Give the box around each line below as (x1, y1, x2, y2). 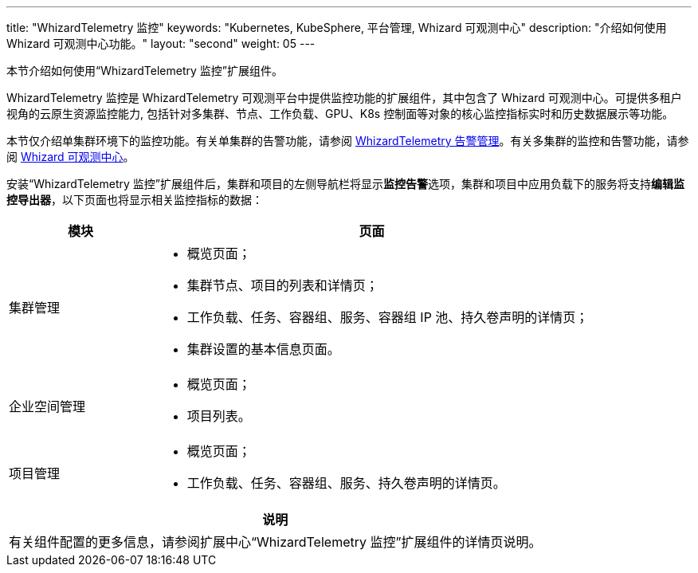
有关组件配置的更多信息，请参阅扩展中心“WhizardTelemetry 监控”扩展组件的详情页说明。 (9, 534, 542, 550)
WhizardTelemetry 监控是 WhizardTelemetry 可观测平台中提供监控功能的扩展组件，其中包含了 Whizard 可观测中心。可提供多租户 (6, 91, 682, 104)
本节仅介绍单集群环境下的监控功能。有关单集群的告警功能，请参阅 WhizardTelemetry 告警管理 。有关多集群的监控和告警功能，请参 (6, 134, 689, 147)
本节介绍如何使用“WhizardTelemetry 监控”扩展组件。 (6, 64, 283, 77)
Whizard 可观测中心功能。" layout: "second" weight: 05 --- (6, 37, 316, 50)
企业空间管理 (9, 398, 86, 414)
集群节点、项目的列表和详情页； (186, 277, 378, 293)
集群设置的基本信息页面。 (186, 341, 340, 357)
